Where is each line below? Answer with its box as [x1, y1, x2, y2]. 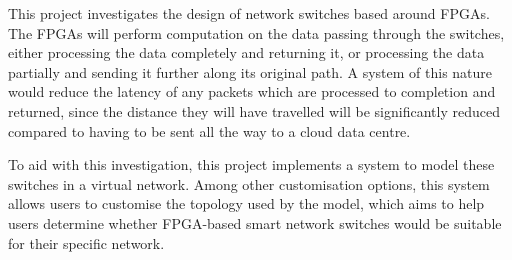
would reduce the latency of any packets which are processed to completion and [8, 81, 496, 102]
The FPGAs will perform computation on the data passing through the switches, [8, 22, 505, 43]
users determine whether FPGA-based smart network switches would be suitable [8, 212, 502, 233]
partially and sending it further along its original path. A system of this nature [8, 61, 493, 82]
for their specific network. [8, 232, 165, 253]
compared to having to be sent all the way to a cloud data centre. [8, 120, 411, 141]
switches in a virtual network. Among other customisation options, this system [8, 173, 490, 194]
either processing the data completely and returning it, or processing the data [8, 42, 485, 63]
